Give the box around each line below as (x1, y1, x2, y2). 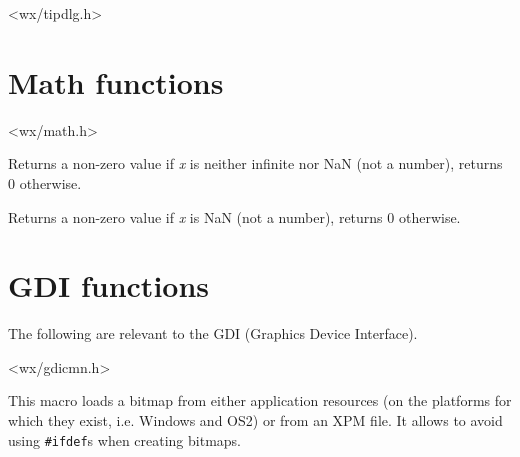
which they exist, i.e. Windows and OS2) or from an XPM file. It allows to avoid (8, 410, 503, 430)
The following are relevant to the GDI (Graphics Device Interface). (8, 323, 418, 344)
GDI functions (8, 265, 210, 306)
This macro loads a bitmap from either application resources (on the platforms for (8, 390, 512, 411)
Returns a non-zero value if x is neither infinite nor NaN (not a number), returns (8, 153, 503, 174)
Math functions (8, 61, 224, 102)
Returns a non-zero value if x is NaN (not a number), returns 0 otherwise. (8, 206, 461, 227)
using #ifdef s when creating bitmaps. (8, 429, 242, 450)
